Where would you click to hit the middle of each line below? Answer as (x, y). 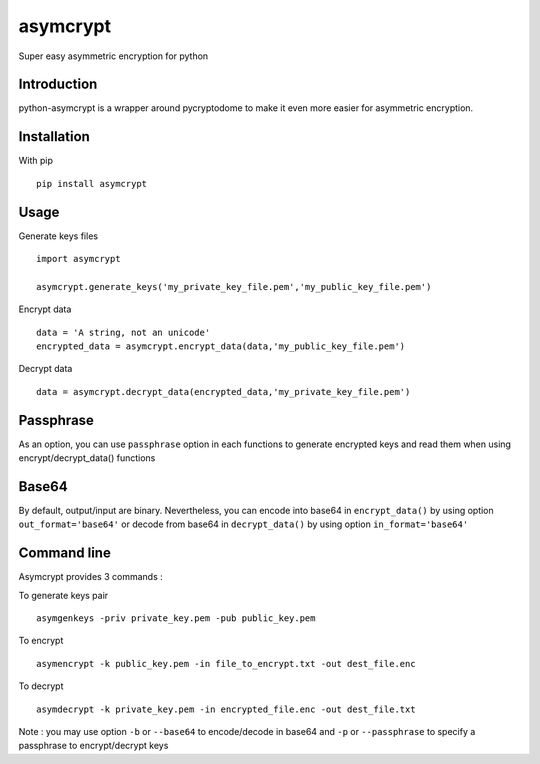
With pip (36, 161)
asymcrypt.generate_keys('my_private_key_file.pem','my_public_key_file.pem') (234, 286)
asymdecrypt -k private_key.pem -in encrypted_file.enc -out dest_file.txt (226, 709)
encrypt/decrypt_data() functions (87, 458)
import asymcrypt (78, 259)
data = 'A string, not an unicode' (123, 332)
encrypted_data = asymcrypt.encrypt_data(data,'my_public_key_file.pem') (221, 346)
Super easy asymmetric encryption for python (113, 56)
